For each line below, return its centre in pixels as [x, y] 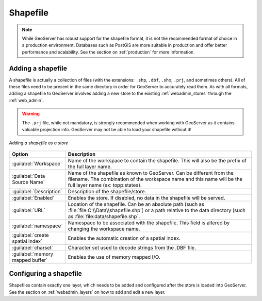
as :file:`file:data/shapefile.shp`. [104, 216]
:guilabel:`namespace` [37, 226]
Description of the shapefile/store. [107, 191]
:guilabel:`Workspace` [37, 164]
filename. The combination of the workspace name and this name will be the [155, 179]
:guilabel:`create [30, 235]
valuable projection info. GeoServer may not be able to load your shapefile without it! [107, 129]
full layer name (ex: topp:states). [105, 185]
